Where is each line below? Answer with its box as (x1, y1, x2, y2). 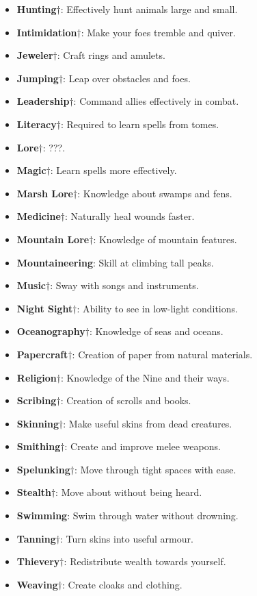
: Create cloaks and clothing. (62, 577, 182, 591)
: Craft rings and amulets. (57, 48, 165, 62)
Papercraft (16, 347, 68, 361)
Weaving (16, 577, 58, 591)
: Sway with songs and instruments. (50, 278, 199, 293)
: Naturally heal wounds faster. (65, 209, 195, 223)
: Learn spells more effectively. (50, 163, 177, 177)
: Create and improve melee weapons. (64, 439, 221, 454)
